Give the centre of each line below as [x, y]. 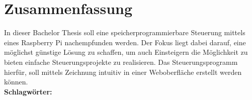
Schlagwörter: [28, 91]
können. [16, 82]
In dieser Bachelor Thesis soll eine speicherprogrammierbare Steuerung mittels [125, 32]
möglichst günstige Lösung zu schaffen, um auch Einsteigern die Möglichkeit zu [126, 52]
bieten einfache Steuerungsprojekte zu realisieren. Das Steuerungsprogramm [121, 62]
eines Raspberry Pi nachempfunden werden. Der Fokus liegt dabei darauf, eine [125, 42]
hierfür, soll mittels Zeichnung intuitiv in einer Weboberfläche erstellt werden [123, 72]
